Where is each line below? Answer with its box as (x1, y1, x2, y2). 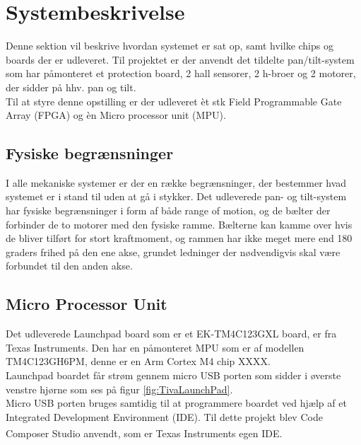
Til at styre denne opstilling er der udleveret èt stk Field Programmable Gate (6, 93, 342, 108)
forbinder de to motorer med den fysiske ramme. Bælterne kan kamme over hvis (6, 216, 353, 231)
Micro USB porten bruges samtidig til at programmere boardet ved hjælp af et (6, 395, 347, 410)
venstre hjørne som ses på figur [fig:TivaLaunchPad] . (6, 381, 233, 396)
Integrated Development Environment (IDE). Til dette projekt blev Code (6, 409, 323, 424)
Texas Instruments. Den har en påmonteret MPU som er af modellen (6, 340, 304, 354)
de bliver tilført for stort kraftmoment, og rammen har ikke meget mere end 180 (6, 231, 353, 245)
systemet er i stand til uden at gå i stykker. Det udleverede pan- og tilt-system (6, 189, 347, 204)
